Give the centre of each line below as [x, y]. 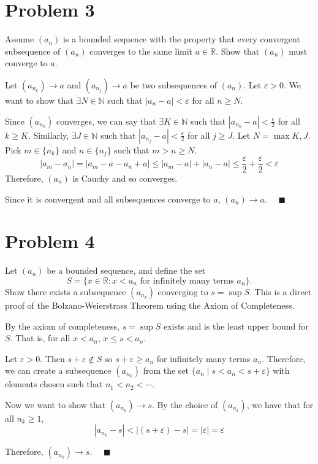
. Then [52, 358]
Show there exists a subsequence [66, 291]
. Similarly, [48, 135]
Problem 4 [50, 241]
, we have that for [280, 404]
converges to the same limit [141, 51]
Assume [20, 39]
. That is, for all [40, 338]
